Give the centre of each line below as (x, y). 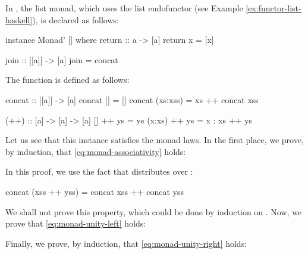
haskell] (19, 19)
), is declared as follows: (76, 19)
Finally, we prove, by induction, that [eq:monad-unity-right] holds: (126, 243)
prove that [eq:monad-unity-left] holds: (76, 223)
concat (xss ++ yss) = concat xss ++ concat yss (95, 191)
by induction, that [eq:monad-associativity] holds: (96, 151)
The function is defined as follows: (67, 80)
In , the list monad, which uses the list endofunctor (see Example (124, 8)
